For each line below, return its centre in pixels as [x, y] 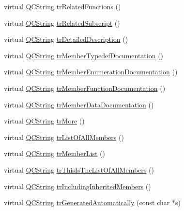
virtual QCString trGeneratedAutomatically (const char [87, 202]
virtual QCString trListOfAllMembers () [64, 137]
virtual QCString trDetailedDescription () [66, 39]
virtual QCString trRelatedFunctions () [62, 6]
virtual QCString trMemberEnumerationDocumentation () [91, 72]
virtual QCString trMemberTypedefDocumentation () [84, 55]
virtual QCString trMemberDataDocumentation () [79, 104]
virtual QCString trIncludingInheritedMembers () [77, 186]
